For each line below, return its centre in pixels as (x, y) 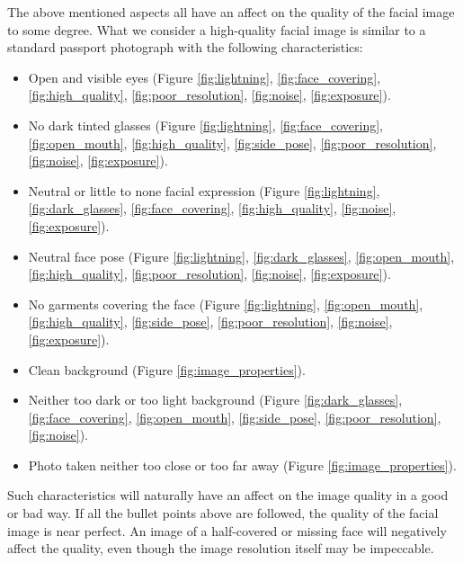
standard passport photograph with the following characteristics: (185, 47)
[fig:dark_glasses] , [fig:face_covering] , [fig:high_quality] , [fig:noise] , (212, 208)
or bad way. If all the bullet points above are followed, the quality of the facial (223, 513)
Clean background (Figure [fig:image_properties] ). (167, 369)
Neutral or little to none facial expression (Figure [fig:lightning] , (204, 190)
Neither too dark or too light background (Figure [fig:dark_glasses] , (215, 400)
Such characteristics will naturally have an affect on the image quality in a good (228, 495)
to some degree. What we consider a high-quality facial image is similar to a (217, 29)
